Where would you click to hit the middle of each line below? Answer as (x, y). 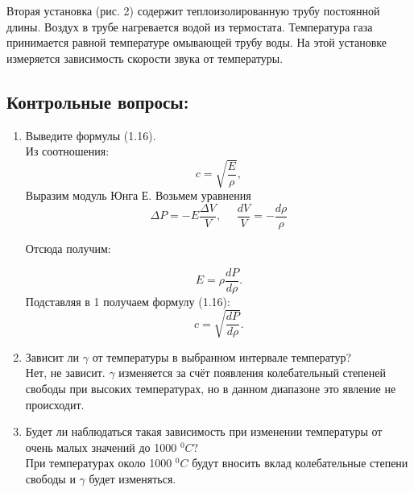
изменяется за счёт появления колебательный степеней (253, 373)
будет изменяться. (132, 478)
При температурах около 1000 (99, 463)
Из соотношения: (67, 151)
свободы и (50, 478)
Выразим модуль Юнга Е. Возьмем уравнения (138, 195)
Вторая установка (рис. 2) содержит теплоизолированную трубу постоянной (193, 10)
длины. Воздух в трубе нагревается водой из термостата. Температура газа (190, 26)
